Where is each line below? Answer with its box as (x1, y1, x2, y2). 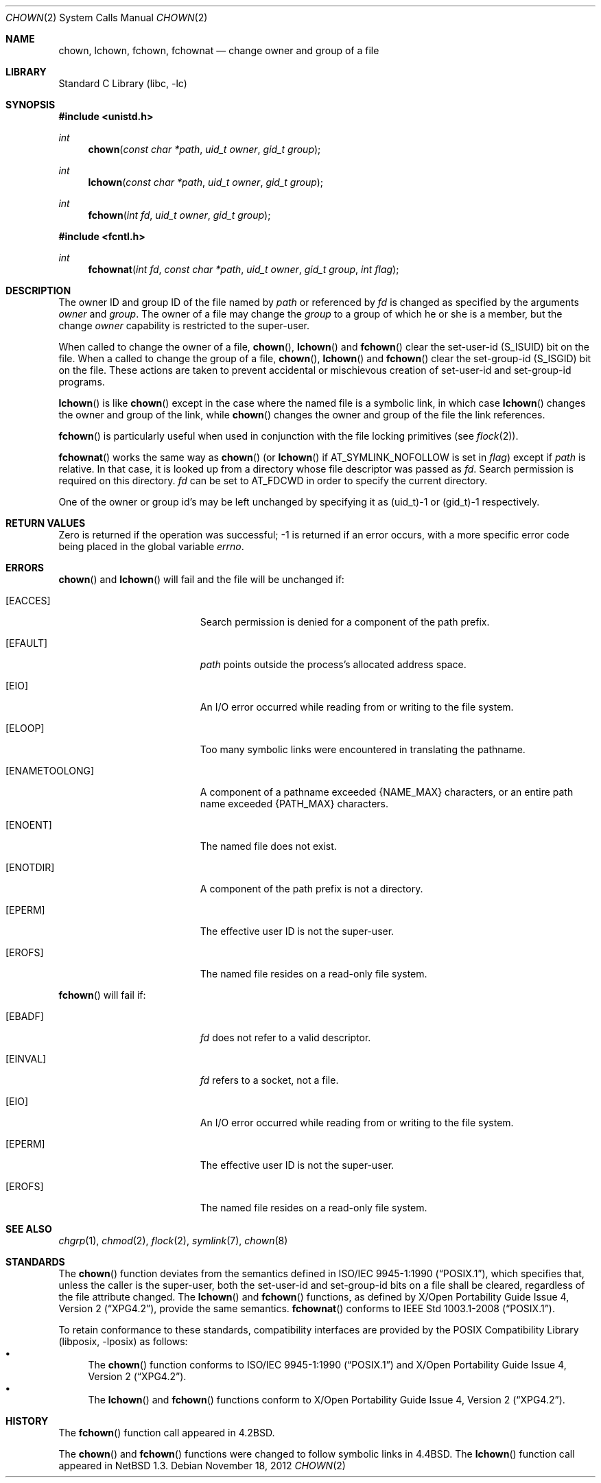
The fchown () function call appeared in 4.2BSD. (58, 1427, 275, 1438)
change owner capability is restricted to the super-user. (58, 320, 309, 331)
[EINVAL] (5, 1053, 47, 1065)
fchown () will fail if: (58, 989, 146, 1001)
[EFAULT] (5, 637, 48, 649)
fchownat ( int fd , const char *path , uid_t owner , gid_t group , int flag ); (88, 263, 399, 275)
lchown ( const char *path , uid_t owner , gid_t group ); (88, 176, 324, 188)
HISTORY (5, 1415, 49, 1427)
